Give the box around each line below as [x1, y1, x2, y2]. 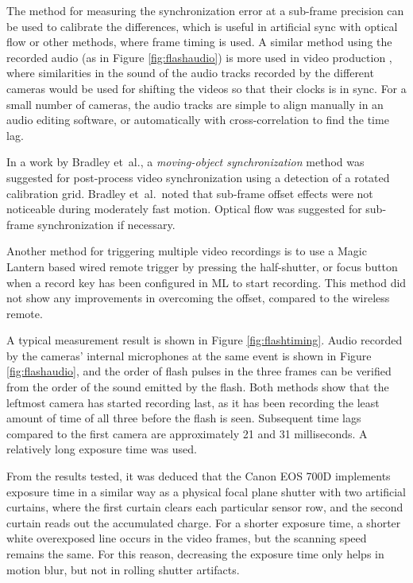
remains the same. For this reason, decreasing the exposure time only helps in [6, 546, 384, 562]
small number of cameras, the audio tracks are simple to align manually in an [6, 95, 384, 112]
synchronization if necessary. [37, 216, 176, 232]
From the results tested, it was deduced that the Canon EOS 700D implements [6, 468, 391, 484]
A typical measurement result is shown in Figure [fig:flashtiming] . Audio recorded [6, 332, 403, 348]
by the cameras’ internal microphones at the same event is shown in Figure [6, 347, 372, 363]
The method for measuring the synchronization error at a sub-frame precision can [6, 2, 404, 18]
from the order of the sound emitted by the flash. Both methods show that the [6, 379, 389, 395]
